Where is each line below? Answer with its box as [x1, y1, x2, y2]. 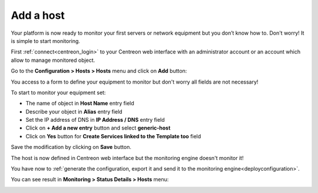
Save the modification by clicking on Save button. [11, 144, 132, 151]
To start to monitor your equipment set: [11, 89, 106, 96]
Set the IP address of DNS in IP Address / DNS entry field [25, 117, 165, 124]
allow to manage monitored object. [11, 56, 95, 64]
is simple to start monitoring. [11, 37, 81, 44]
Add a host [11, 9, 65, 22]
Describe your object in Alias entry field [25, 108, 123, 115]
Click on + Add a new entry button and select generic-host [25, 124, 171, 132]
